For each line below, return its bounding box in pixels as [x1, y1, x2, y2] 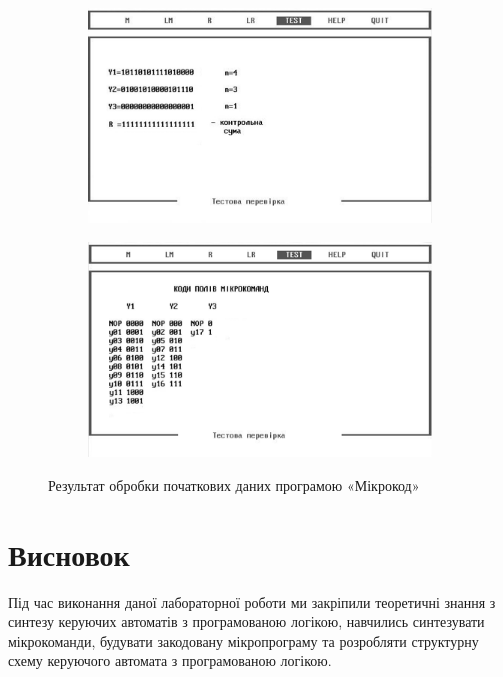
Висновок [8, 533, 130, 574]
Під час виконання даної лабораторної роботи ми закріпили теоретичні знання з [8, 591, 496, 612]
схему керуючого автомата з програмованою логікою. [8, 650, 332, 671]
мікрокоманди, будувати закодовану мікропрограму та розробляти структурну [8, 630, 479, 651]
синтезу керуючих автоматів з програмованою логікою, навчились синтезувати [8, 611, 485, 632]
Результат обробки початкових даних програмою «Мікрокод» [48, 474, 420, 495]
